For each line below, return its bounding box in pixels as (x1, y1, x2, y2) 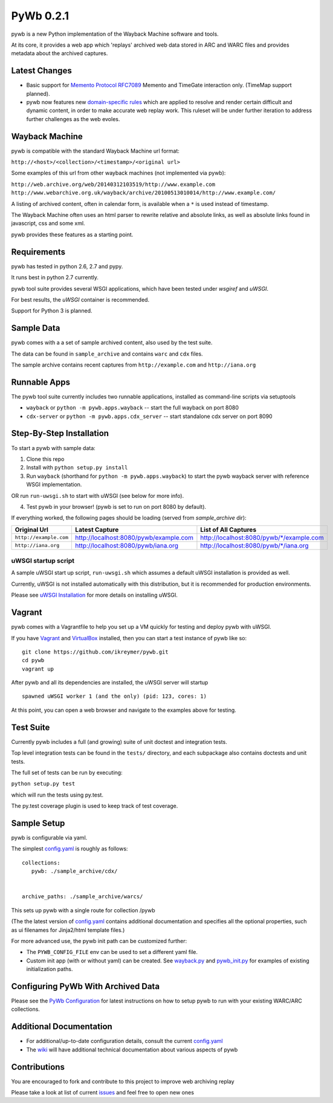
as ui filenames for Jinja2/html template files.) (11, 926, 125, 933)
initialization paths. (26, 966, 73, 973)
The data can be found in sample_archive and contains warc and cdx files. (11, 350, 203, 357)
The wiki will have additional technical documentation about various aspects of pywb (26, 1045, 238, 1053)
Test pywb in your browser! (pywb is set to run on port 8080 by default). (26, 503, 207, 510)
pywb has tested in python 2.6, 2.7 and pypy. (11, 262, 123, 270)
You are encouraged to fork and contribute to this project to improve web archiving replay (11, 1078, 235, 1085)
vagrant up (22, 665, 54, 672)
